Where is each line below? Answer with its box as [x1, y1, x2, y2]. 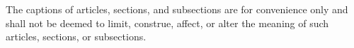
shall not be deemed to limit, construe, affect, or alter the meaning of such [6, 15, 329, 30]
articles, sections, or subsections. [6, 29, 147, 44]
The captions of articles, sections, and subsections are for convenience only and [6, 2, 348, 16]
